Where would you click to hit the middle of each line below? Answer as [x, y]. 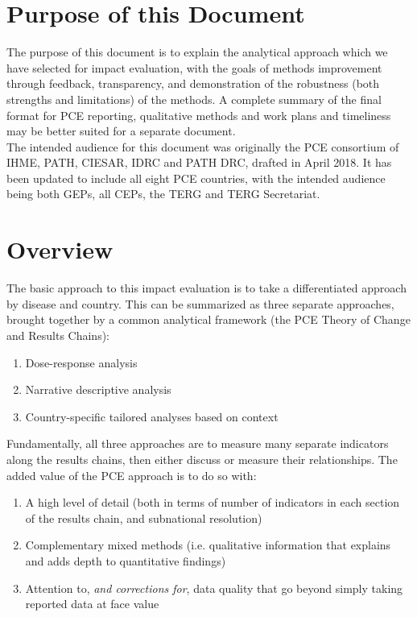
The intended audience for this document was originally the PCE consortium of [203, 146]
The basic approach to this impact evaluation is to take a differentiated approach [206, 288]
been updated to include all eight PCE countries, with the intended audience [196, 178]
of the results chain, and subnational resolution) [144, 518]
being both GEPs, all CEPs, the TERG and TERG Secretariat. [163, 194]
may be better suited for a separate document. [121, 131]
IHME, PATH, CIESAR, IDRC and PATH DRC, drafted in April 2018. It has [199, 162]
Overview [60, 249]
